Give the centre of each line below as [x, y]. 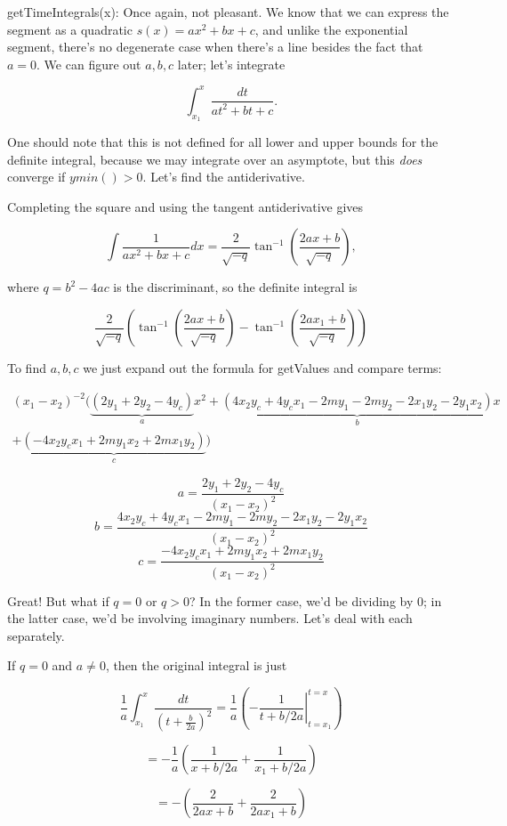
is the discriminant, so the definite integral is [235, 287]
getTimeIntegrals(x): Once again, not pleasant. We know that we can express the [228, 12]
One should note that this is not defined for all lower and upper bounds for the [223, 142]
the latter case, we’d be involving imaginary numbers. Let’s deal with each [210, 618]
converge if [36, 177]
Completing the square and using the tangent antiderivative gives [185, 206]
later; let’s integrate [231, 64]
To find [27, 368]
